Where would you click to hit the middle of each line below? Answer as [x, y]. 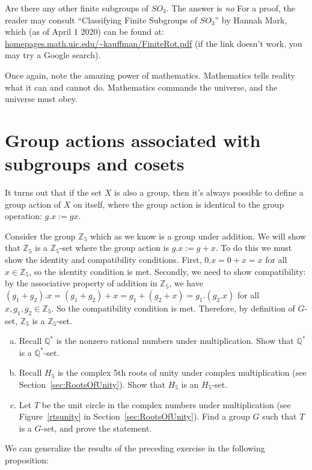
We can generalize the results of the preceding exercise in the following [135, 448]
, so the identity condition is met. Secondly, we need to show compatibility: [167, 271]
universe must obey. [41, 99]
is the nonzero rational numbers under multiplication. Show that [175, 341]
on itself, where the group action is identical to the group [179, 204]
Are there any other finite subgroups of [77, 8]
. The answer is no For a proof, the [231, 8]
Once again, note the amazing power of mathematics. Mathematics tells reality [150, 75]
